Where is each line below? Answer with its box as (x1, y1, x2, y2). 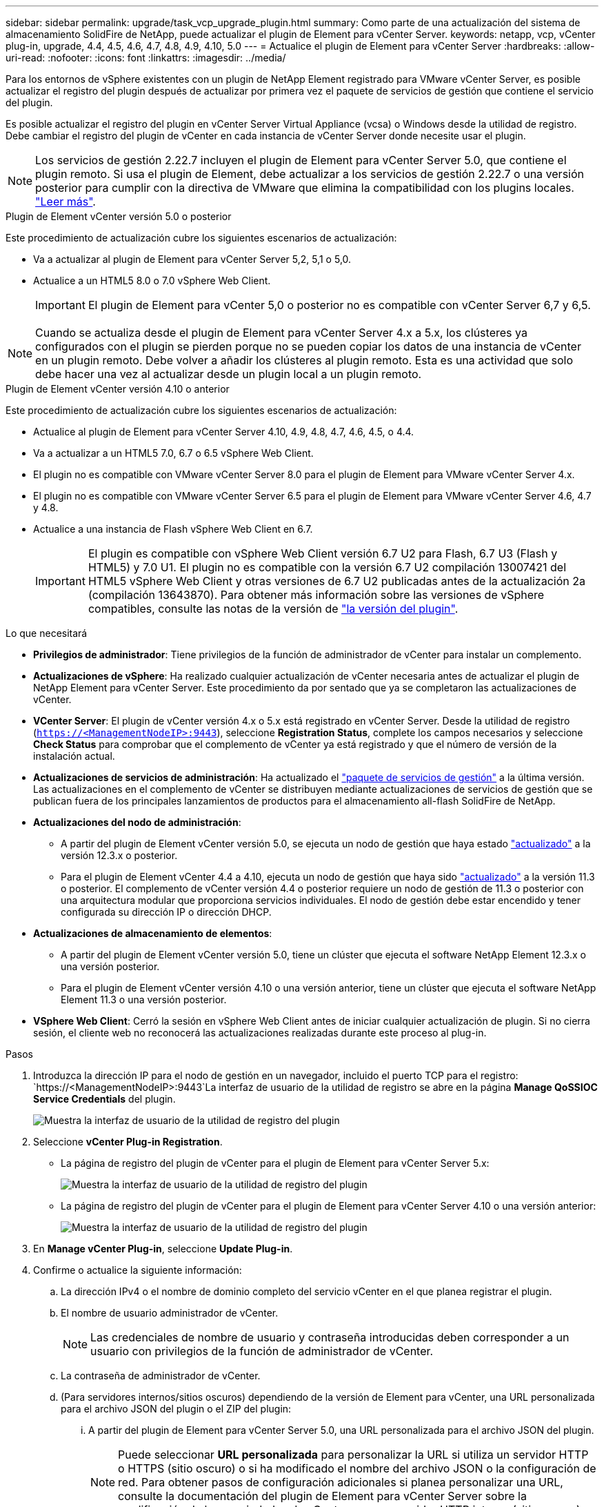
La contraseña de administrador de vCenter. (61, 1370, 261, 1381)
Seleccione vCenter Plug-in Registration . (33, 1136, 223, 1148)
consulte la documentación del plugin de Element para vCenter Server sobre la (118, 1489, 527, 1503)
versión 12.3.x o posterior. (61, 849, 178, 861)
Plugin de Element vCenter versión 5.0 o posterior (6, 210, 232, 222)
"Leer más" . (35, 195, 96, 208)
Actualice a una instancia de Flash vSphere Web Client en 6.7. (33, 523, 313, 535)
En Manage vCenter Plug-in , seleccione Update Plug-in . (33, 1243, 293, 1254)
